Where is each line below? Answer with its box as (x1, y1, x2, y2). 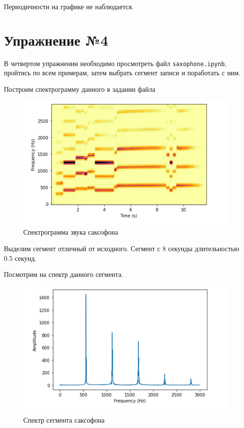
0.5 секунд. (4, 253, 37, 263)
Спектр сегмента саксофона (23, 415, 105, 425)
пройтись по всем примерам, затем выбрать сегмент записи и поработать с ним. (4, 68, 241, 78)
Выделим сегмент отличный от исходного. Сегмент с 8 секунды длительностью (4, 243, 239, 254)
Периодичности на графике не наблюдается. (4, 1, 134, 11)
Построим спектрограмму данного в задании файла (4, 84, 155, 94)
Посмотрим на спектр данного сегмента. (4, 269, 123, 279)
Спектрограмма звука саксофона (23, 227, 118, 237)
